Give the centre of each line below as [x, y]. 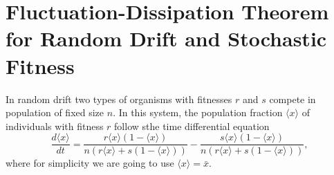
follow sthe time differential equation [192, 126]
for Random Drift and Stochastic [166, 38]
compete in [293, 99]
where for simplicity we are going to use [90, 163]
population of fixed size [55, 112]
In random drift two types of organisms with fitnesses [119, 99]
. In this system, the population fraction [198, 112]
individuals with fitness [55, 126]
